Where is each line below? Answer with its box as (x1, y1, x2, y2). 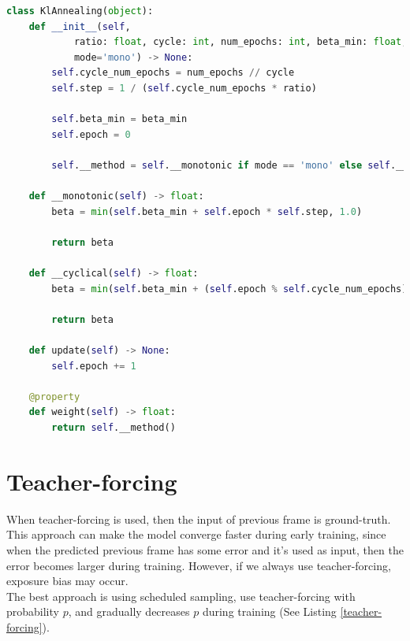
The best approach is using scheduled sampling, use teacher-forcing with (6, 587, 356, 604)
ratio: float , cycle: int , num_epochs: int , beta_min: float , (73, 36, 408, 48)
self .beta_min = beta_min (51, 113, 188, 125)
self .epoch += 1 (51, 360, 136, 372)
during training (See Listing (202, 603, 337, 620)
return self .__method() (51, 422, 176, 434)
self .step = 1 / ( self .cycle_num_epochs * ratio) (51, 82, 317, 94)
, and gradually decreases (68, 603, 190, 620)
